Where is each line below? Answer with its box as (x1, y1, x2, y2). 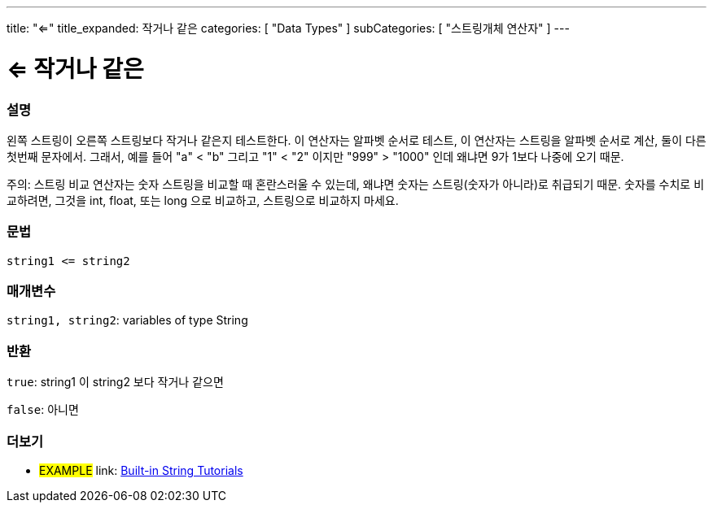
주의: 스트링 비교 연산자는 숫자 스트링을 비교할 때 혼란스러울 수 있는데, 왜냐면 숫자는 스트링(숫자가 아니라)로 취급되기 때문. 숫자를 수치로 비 (7, 176, 705, 191)
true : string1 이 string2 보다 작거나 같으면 (7, 375, 224, 389)
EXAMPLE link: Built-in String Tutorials (39, 463, 243, 477)
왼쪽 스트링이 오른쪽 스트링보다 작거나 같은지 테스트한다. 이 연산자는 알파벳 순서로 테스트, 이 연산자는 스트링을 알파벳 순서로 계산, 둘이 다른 (7, 133, 706, 147)
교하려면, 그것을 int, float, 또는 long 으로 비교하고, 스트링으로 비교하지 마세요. (7, 193, 399, 207)
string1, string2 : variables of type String (7, 313, 248, 328)
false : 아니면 (7, 402, 79, 417)
